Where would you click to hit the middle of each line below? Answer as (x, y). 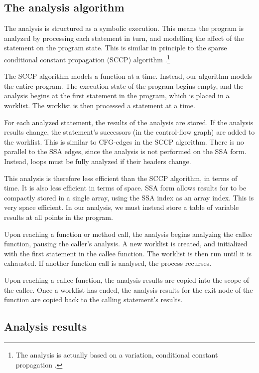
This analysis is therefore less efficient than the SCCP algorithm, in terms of (121, 178)
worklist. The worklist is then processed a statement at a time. (100, 105)
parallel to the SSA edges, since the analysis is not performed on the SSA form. (125, 151)
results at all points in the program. (59, 217)
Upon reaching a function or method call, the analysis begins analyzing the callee (128, 234)
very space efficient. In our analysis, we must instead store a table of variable (122, 207)
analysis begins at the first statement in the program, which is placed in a (117, 95)
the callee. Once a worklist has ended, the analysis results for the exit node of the (129, 289)
